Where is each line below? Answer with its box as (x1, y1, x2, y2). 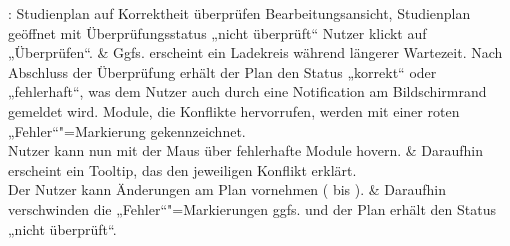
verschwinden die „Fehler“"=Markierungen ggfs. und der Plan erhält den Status (8, 198, 496, 219)
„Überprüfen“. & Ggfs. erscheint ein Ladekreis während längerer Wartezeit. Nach (8, 42, 503, 63)
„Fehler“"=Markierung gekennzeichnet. (8, 120, 246, 141)
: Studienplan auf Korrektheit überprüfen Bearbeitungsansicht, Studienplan (8, 3, 471, 23)
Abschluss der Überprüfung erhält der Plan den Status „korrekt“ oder (8, 61, 437, 82)
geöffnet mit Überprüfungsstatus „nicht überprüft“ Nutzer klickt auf (8, 22, 427, 43)
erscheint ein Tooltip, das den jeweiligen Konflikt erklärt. (8, 159, 357, 180)
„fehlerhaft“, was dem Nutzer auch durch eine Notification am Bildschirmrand (8, 81, 487, 102)
